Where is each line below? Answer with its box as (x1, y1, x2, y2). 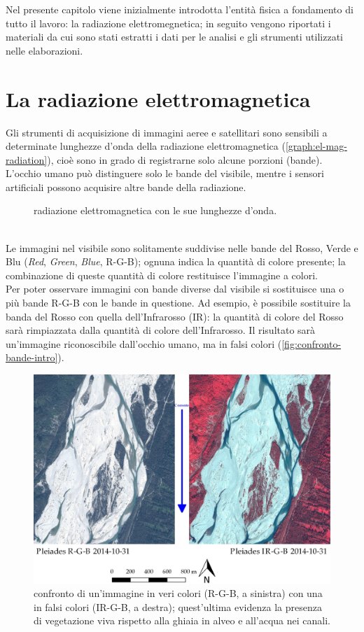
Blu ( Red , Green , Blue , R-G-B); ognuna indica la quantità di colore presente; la (6, 254, 346, 269)
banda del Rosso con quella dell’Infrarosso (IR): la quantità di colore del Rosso (6, 309, 344, 323)
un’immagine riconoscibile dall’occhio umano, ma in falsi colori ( (6, 336, 282, 351)
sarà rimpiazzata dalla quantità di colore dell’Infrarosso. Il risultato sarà (6, 323, 316, 337)
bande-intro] (6, 350, 58, 365)
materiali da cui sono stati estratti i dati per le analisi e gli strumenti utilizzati (6, 29, 343, 44)
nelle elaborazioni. (6, 43, 83, 57)
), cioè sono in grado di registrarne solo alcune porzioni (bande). (47, 152, 323, 167)
